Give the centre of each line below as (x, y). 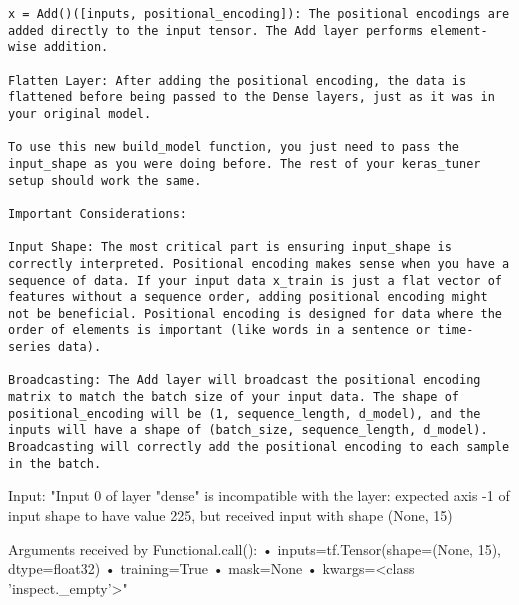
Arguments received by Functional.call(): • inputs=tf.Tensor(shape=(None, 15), (255, 548)
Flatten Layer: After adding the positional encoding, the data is (237, 80)
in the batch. (55, 463)
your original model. (80, 113)
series (29, 347)
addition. (76, 47)
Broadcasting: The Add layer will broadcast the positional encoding (244, 380)
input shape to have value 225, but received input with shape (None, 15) (230, 514)
